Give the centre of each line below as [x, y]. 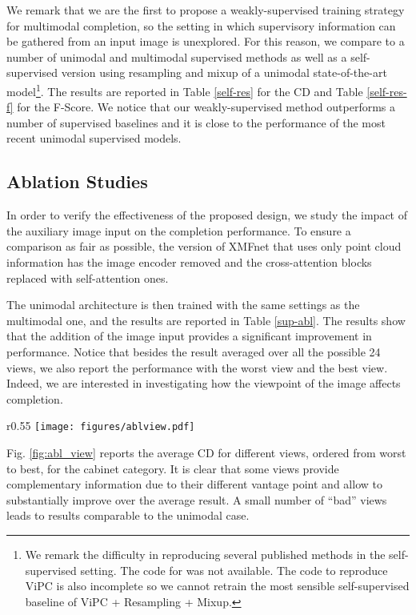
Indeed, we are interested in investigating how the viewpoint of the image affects [204, 383]
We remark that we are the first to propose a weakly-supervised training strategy [206, 10]
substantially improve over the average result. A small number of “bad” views [197, 499]
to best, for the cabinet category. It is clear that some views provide [173, 468]
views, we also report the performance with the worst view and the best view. [197, 367]
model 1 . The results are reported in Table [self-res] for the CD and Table [185, 90]
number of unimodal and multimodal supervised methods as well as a [177, 56]
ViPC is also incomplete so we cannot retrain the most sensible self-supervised [217, 586]
